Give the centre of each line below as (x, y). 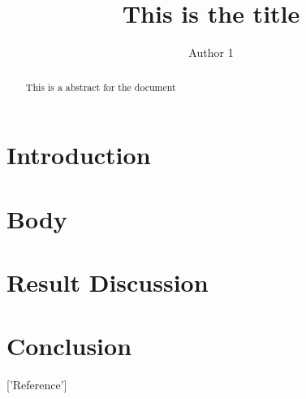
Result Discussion (108, 282)
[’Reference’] (37, 385)
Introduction (79, 155)
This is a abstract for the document (101, 87)
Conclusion (69, 346)
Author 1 (211, 52)
